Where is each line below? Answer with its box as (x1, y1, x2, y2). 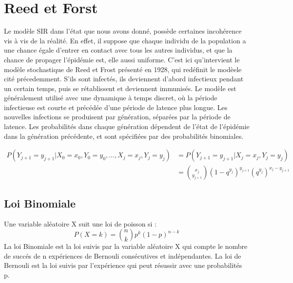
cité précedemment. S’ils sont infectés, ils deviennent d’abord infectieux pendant (4, 74, 244, 84)
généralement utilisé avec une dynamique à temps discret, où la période (4, 93, 217, 103)
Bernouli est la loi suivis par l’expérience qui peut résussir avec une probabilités (4, 260, 242, 270)
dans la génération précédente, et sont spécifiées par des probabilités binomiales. (4, 131, 244, 141)
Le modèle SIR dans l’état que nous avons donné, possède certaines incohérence (4, 26, 242, 36)
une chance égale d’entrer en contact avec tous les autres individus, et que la (4, 45, 233, 55)
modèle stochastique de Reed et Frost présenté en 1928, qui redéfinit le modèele (4, 64, 242, 74)
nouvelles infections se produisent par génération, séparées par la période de (4, 112, 231, 122)
